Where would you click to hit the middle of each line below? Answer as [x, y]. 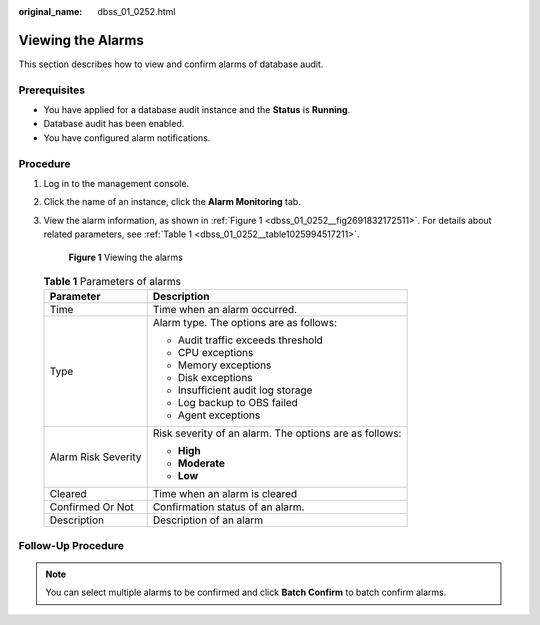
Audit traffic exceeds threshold [250, 340]
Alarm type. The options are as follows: [244, 323]
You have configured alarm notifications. [127, 137]
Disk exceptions [215, 378]
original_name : [50, 11]
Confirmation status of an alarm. [228, 507]
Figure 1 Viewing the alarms [126, 257]
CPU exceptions [215, 353]
